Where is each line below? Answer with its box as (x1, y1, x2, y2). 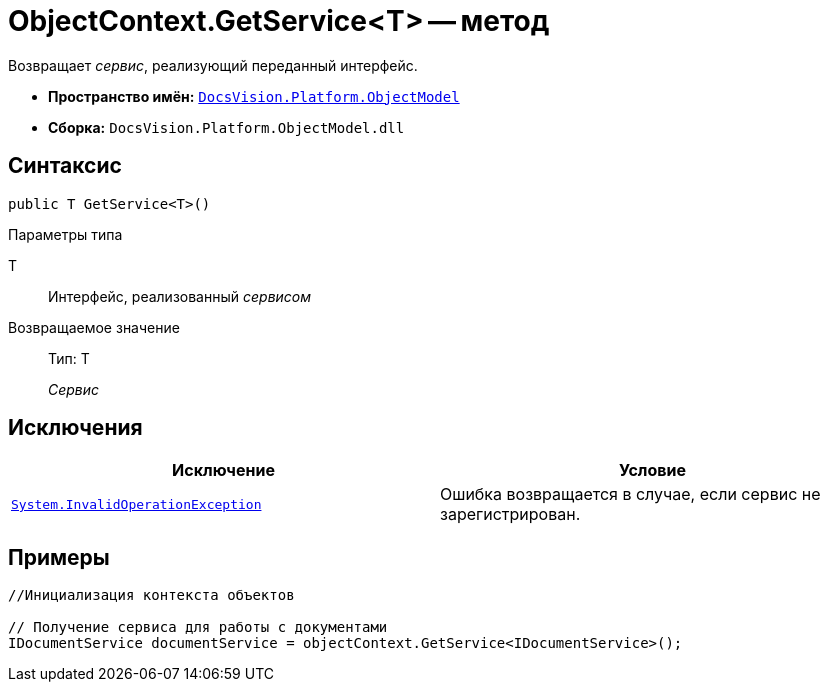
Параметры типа (8, 225, 123, 243)
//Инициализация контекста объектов (8, 587, 295, 604)
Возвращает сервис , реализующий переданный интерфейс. (8, 56, 418, 74)
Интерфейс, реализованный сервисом (48, 287, 312, 305)
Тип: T (48, 349, 90, 367)
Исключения (8, 415, 143, 441)
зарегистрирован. (440, 504, 581, 525)
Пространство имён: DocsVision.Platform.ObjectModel (48, 87, 460, 105)
